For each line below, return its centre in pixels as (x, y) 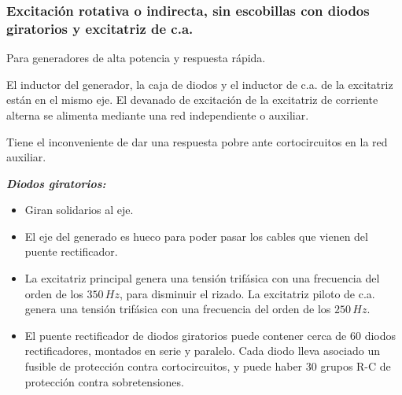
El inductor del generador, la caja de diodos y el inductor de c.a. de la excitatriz (200, 84)
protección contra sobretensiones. (104, 381)
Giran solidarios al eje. (79, 210)
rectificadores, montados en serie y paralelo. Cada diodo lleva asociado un (202, 351)
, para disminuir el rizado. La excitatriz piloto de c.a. (247, 293)
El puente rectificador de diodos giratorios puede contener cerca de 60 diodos (210, 335)
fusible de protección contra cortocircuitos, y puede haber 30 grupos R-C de (208, 366)
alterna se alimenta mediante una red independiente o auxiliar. (158, 114)
